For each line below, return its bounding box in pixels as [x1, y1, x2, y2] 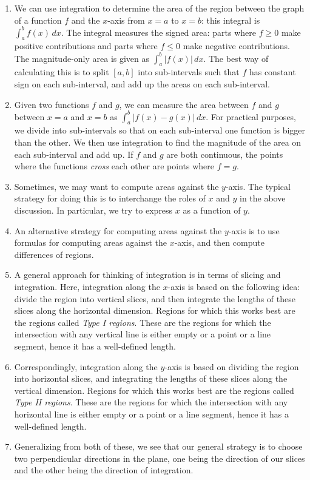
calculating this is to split [14, 66, 109, 78]
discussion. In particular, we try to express [14, 204, 173, 217]
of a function [14, 13, 62, 26]
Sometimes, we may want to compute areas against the [14, 180, 219, 192]
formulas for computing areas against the [14, 236, 167, 249]
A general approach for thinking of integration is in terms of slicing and [14, 268, 281, 281]
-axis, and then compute [174, 236, 265, 249]
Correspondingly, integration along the [14, 360, 158, 373]
